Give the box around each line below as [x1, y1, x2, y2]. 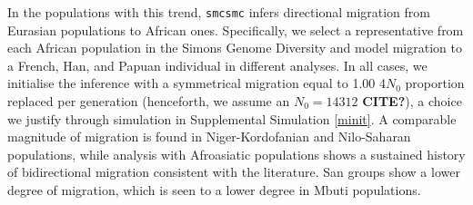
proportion [405, 73, 465, 93]
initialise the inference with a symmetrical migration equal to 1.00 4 [7, 73, 386, 93]
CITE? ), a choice [362, 92, 462, 111]
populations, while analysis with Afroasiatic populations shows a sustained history [7, 144, 466, 163]
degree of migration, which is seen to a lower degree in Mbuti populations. [7, 181, 421, 199]
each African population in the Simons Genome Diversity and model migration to [7, 38, 462, 57]
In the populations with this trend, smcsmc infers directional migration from [7, 3, 431, 21]
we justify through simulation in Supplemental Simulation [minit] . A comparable [7, 109, 457, 128]
